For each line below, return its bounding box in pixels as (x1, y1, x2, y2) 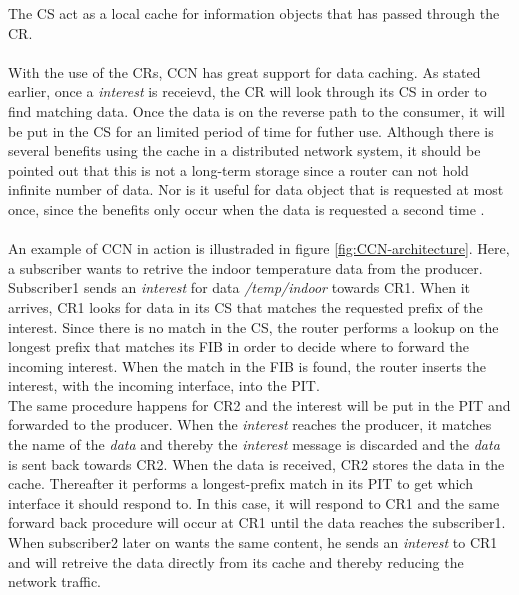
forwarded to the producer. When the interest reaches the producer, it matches (8, 414, 492, 435)
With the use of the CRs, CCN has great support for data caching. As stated (8, 61, 481, 82)
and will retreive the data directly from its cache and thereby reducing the (8, 551, 464, 572)
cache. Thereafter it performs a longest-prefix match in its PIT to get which (8, 473, 473, 494)
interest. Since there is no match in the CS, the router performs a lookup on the (8, 316, 499, 337)
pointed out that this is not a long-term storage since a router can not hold (8, 159, 469, 180)
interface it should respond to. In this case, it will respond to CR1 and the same (8, 492, 500, 513)
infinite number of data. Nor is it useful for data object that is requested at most (8, 179, 504, 200)
